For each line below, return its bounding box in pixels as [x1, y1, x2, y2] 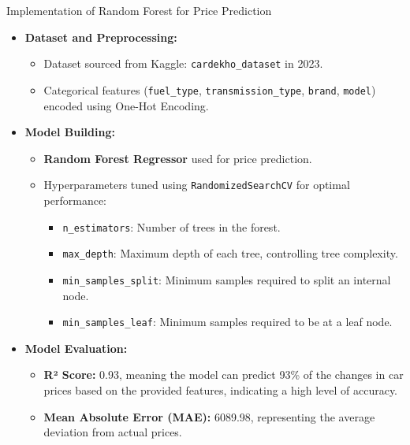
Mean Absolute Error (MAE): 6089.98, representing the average [43, 408, 375, 425]
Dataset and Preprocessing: [24, 28, 177, 45]
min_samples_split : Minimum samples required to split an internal [62, 271, 391, 287]
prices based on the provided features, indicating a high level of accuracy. [43, 381, 397, 398]
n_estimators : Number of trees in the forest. [62, 218, 281, 235]
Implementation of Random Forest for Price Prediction [6, 2, 272, 18]
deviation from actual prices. [43, 424, 182, 440]
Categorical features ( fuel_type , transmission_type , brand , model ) [43, 81, 376, 98]
